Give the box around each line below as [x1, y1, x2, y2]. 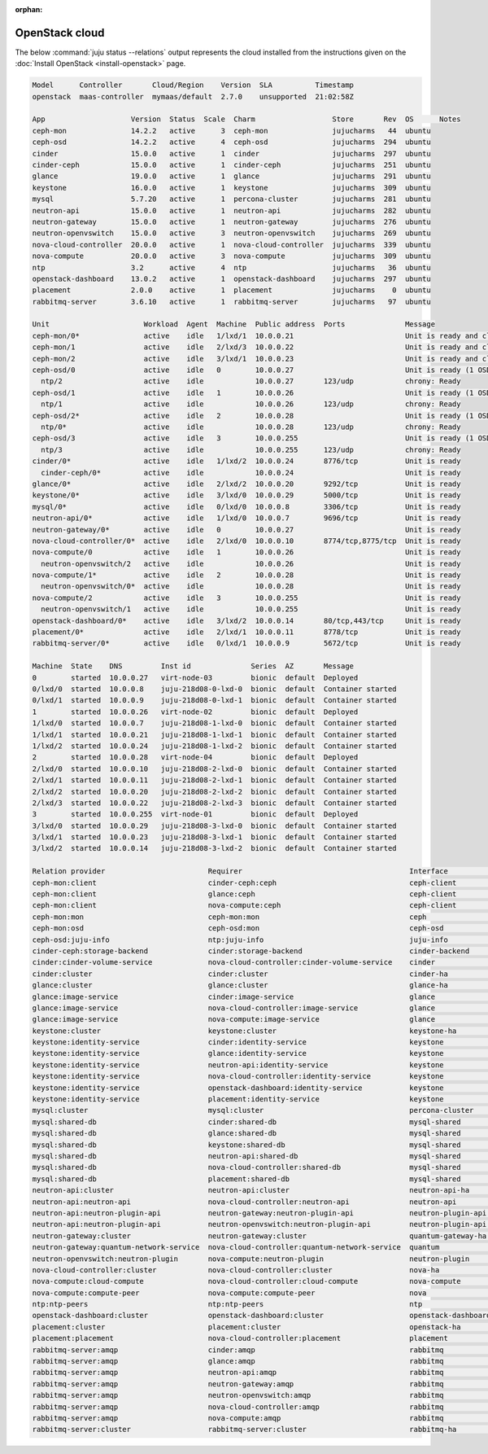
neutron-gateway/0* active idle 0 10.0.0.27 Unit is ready [32, 525, 461, 534]
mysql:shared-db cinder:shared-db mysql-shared [32, 1117, 461, 1127]
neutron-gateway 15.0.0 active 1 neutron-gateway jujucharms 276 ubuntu [32, 217, 431, 226]
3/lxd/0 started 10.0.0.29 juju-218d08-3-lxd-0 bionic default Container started [32, 821, 398, 830]
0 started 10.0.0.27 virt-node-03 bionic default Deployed [32, 672, 359, 682]
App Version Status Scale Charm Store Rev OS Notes [32, 115, 461, 124]
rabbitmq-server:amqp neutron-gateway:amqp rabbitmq [32, 1379, 444, 1388]
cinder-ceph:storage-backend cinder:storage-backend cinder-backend [32, 946, 470, 956]
